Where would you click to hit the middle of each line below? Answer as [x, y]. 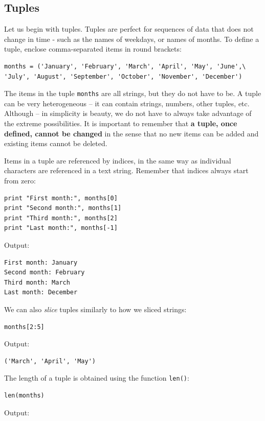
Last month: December [41, 293]
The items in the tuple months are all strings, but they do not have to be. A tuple [133, 93]
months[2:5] [24, 327]
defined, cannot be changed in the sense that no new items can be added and [131, 133]
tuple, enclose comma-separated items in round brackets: [93, 49]
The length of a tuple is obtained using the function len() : [97, 378]
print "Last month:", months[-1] [61, 228]
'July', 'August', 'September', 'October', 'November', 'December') [123, 76]
